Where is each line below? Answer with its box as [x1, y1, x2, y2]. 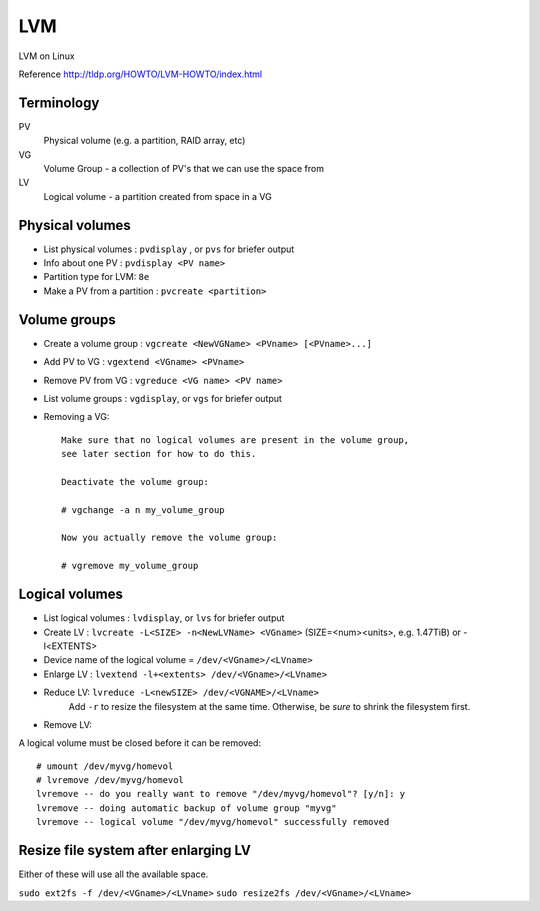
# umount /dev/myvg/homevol [36, 760, 174, 772]
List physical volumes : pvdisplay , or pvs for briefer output [43, 243, 295, 255]
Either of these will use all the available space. [18, 868, 209, 880]
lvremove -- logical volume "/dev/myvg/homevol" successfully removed [36, 816, 390, 828]
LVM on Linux [18, 50, 75, 62]
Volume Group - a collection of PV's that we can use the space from [43, 163, 325, 175]
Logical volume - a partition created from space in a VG [43, 190, 272, 202]
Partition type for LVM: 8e [43, 271, 150, 283]
